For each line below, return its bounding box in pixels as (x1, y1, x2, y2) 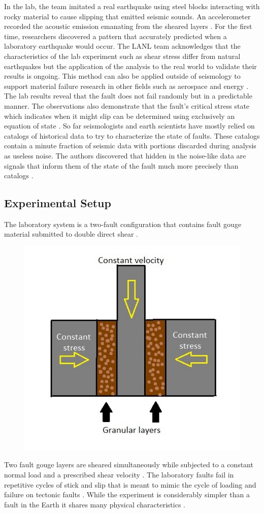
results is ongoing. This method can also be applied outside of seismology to (4, 71, 241, 81)
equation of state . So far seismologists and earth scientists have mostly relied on (4, 120, 255, 131)
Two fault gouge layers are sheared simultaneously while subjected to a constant (4, 459, 253, 470)
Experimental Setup (4, 195, 111, 211)
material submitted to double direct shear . (4, 229, 138, 239)
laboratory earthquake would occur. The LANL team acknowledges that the (4, 41, 241, 51)
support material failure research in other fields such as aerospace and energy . (4, 80, 249, 91)
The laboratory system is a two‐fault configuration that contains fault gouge (4, 218, 242, 229)
